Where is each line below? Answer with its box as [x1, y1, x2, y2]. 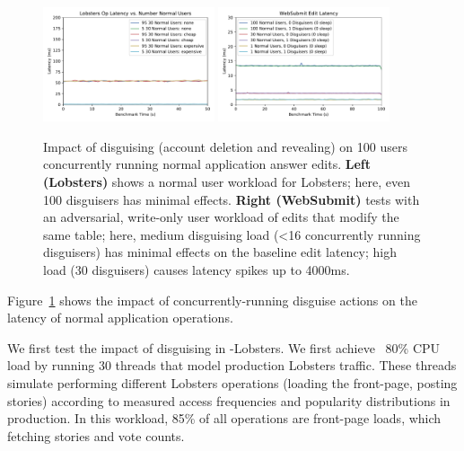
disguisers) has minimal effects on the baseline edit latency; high [43, 243, 398, 261]
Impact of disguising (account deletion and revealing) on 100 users [43, 137, 407, 155]
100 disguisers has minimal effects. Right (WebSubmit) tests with [43, 190, 420, 208]
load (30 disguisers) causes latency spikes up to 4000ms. [43, 260, 350, 279]
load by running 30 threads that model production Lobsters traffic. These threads [7, 356, 457, 375]
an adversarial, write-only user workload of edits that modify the [43, 208, 399, 226]
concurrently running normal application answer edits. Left [43, 155, 372, 173]
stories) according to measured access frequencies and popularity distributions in [7, 391, 451, 410]
